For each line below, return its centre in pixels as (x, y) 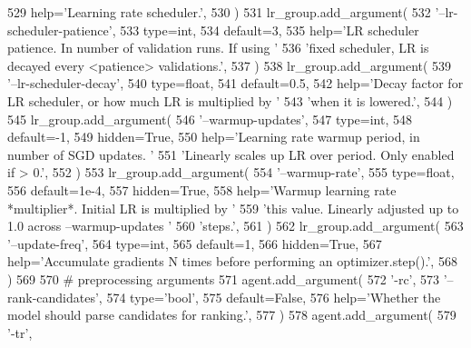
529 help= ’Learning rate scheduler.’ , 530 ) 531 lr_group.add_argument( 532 (219, 12)
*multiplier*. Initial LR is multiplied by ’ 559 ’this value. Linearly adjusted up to (233, 208)
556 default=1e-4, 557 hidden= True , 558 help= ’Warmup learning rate (202, 189)
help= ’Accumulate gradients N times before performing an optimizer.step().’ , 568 (232, 261)
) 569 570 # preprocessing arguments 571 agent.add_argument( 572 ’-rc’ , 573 (224, 278)
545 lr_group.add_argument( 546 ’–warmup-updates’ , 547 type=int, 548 (210, 119)
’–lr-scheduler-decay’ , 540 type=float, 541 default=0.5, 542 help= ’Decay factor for (235, 83)
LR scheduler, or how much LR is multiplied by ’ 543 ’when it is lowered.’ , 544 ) (230, 100)
